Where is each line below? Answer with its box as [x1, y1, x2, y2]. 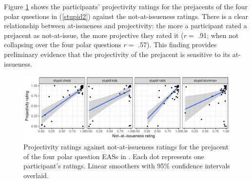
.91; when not [198, 30, 239, 40]
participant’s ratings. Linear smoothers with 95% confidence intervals [23, 161, 230, 171]
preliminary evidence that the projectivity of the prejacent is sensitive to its [4, 49, 231, 59]
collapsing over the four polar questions [4, 39, 121, 50]
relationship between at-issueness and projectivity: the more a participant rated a [4, 20, 247, 31]
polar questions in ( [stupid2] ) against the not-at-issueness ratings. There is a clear [4, 11, 249, 21]
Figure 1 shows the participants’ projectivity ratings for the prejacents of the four [4, 1, 248, 11]
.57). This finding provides [138, 39, 217, 50]
